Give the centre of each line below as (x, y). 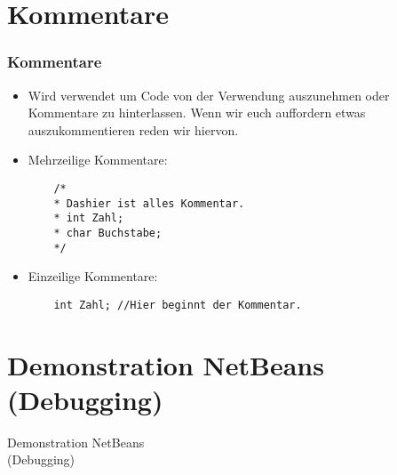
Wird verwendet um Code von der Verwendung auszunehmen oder (209, 95)
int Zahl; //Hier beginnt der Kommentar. (178, 305)
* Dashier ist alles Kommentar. (149, 203)
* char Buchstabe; (108, 233)
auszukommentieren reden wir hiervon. (133, 129)
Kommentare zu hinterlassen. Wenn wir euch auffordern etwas (197, 113)
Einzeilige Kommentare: (93, 276)
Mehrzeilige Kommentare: (98, 160)
